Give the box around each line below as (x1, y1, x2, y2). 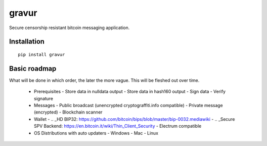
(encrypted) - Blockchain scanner (34, 109, 103, 115)
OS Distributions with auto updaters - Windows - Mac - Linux (34, 130, 158, 136)
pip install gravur (18, 52, 65, 57)
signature (34, 95, 53, 101)
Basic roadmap (9, 64, 57, 73)
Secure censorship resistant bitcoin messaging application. (9, 25, 130, 31)
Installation (9, 37, 44, 46)
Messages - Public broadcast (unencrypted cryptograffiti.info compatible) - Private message (34, 103, 223, 109)
